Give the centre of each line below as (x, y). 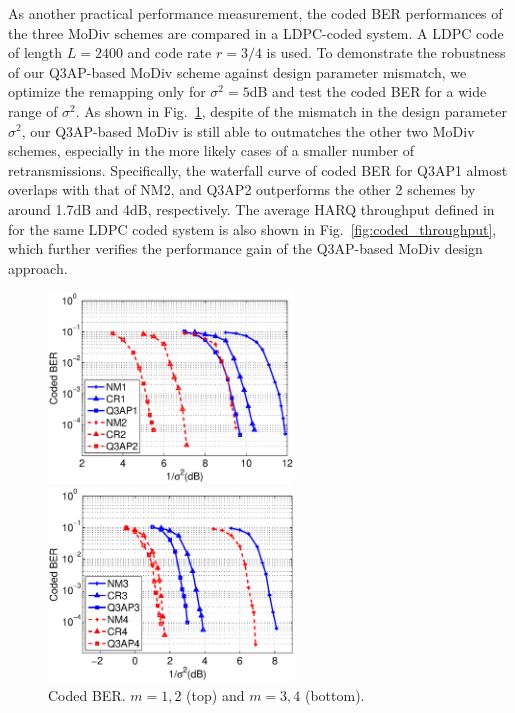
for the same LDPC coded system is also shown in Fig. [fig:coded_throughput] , (252, 228)
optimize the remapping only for (107, 91)
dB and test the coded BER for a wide (368, 91)
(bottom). (334, 695)
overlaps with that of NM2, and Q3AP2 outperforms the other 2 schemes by (242, 189)
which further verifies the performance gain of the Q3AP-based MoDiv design (245, 248)
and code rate (169, 52)
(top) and (215, 695)
